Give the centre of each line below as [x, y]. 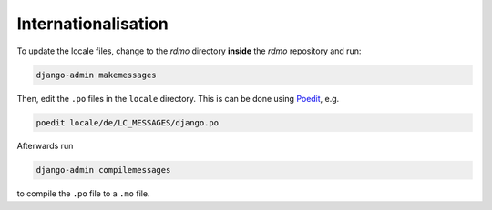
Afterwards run [45, 146]
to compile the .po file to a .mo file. [83, 194]
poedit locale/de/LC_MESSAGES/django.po [127, 122]
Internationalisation [92, 24]
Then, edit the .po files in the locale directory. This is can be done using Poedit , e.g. [178, 98]
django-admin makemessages [96, 75]
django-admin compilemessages [103, 170]
